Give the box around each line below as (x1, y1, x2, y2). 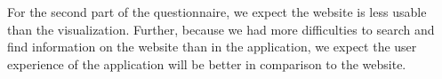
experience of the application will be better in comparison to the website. (7, 54, 406, 73)
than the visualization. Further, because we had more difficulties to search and (7, 20, 435, 38)
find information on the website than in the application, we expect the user (7, 37, 417, 56)
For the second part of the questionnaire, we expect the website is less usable (7, 3, 427, 20)
